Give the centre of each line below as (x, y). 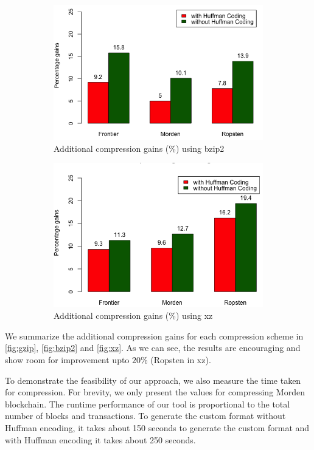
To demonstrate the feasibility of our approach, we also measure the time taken (153, 380)
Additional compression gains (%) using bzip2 (139, 148)
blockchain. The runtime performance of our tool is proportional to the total (148, 404)
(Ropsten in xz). (181, 359)
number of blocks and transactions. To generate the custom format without (145, 416)
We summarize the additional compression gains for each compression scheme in (154, 336)
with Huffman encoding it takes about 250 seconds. (100, 439)
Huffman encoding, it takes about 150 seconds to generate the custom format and (157, 427)
